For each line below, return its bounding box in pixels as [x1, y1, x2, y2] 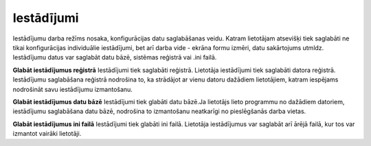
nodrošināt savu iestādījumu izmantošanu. [12, 85, 133, 93]
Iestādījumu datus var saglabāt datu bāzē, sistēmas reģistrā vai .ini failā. [12, 53, 217, 62]
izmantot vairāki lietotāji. [12, 130, 82, 138]
